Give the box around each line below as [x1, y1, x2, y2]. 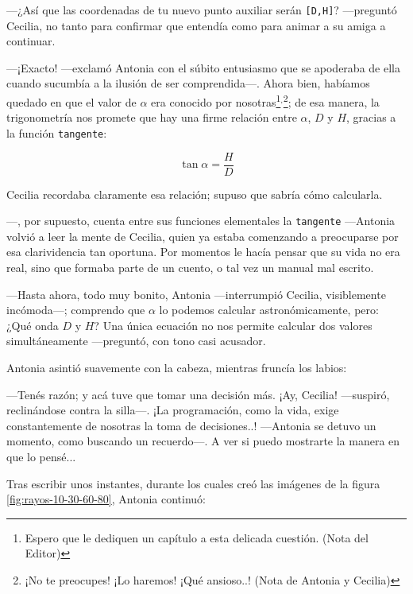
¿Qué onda [6, 316, 59, 333]
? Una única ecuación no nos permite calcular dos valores [94, 316, 372, 333]
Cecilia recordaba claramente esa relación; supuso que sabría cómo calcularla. [6, 185, 383, 202]
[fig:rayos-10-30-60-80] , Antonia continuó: [6, 491, 206, 507]
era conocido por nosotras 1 [151, 91, 281, 110]
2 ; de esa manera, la [283, 91, 380, 110]
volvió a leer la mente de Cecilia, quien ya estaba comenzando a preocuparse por [6, 227, 399, 244]
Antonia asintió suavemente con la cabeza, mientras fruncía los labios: [6, 359, 347, 375]
